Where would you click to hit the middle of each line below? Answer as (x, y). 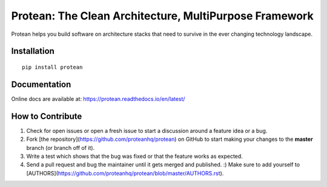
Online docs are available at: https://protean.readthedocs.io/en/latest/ (98, 99)
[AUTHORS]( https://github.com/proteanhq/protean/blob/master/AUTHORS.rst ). (125, 173)
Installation (33, 51)
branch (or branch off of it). (61, 148)
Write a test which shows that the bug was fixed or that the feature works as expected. (135, 156)
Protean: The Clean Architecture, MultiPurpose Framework (163, 16)
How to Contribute (47, 116)
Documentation (41, 84)
